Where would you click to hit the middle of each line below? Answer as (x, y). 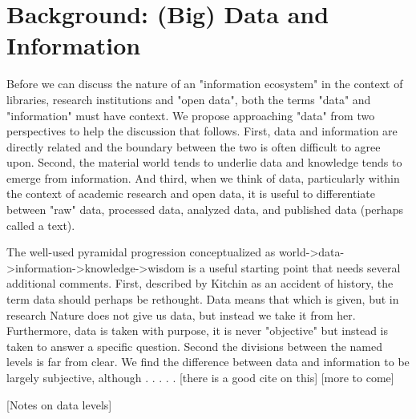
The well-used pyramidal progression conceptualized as (141, 252)
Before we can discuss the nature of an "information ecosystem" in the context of (205, 84)
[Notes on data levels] (59, 404)
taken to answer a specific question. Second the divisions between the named (194, 346)
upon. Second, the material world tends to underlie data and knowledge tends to (204, 162)
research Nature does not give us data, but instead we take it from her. (181, 314)
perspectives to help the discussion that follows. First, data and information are (202, 131)
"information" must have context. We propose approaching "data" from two (191, 115)
